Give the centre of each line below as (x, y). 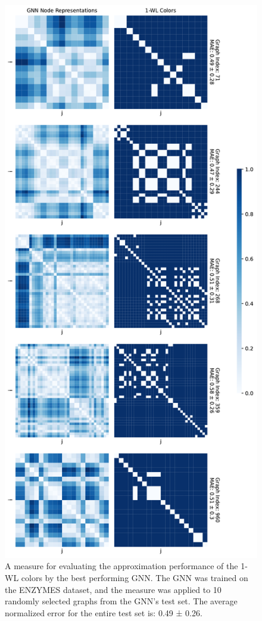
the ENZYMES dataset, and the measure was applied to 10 (113, 589)
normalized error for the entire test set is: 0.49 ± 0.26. (104, 612)
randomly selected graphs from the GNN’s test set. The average (121, 601)
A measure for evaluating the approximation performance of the (121, 566)
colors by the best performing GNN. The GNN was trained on (135, 577)
